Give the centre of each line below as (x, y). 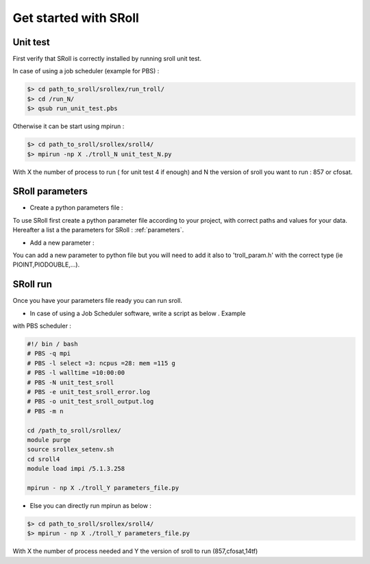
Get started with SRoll (76, 18)
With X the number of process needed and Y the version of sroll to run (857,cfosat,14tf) (135, 551)
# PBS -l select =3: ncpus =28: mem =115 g (101, 363)
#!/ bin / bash (52, 344)
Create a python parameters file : (76, 208)
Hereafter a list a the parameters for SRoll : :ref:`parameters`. (98, 230)
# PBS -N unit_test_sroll (71, 382)
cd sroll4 (44, 459)
